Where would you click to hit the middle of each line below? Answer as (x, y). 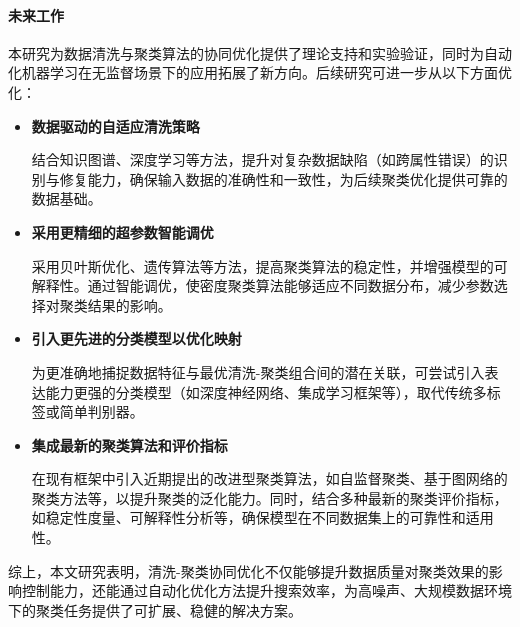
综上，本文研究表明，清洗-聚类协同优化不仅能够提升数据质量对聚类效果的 (248, 570)
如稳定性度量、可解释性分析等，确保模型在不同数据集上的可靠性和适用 (262, 517)
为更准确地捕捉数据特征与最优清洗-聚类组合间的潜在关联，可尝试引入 (258, 371)
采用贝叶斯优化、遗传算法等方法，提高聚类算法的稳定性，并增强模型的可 (269, 265)
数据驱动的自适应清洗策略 (115, 125)
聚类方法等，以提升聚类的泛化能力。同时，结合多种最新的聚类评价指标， (269, 497)
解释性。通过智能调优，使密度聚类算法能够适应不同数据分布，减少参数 (262, 285)
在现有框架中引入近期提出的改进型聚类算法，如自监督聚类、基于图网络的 (269, 478)
